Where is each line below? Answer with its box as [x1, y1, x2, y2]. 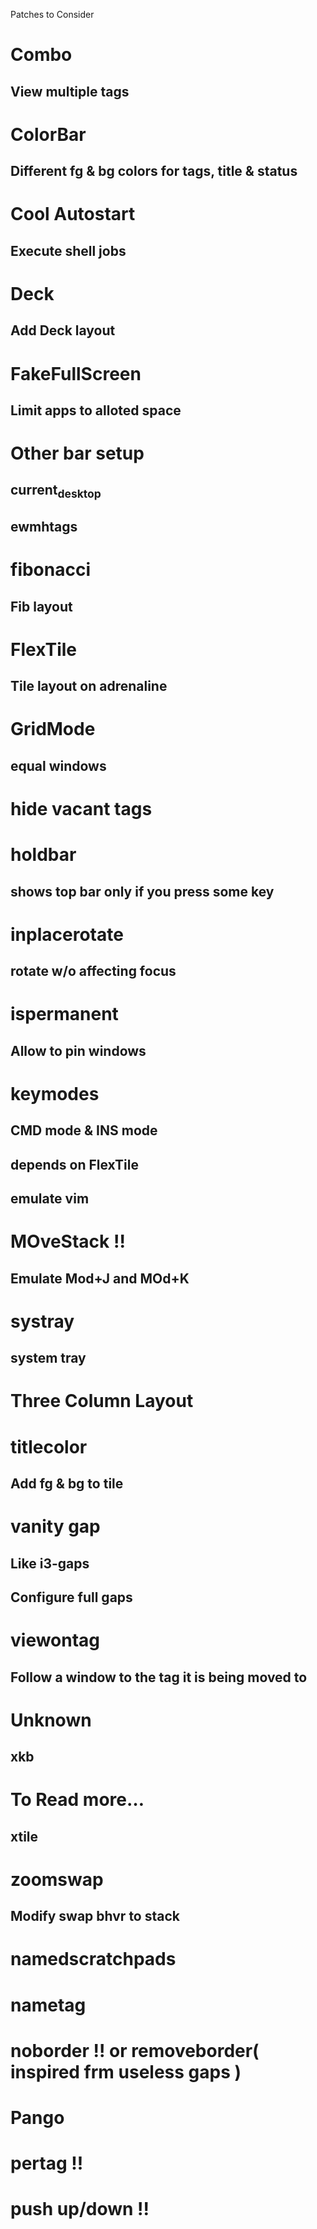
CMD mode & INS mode [10, 1122, 158, 1139]
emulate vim [10, 1190, 90, 1208]
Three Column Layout [10, 1390, 194, 1413]
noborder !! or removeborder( [10, 2039, 260, 2062]
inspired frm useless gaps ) [10, 2060, 242, 2083]
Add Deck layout [10, 322, 116, 339]
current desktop [10, 482, 102, 501]
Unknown [10, 1709, 92, 1731]
